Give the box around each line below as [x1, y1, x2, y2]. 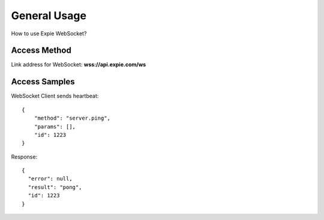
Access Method [11, 45, 71, 56]
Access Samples [11, 77, 75, 87]
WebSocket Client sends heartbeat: [11, 93, 99, 100]
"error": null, [28, 175, 73, 182]
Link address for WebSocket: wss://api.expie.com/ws [11, 61, 146, 68]
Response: [11, 153, 38, 160]
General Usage [11, 9, 87, 22]
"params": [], [34, 123, 76, 130]
